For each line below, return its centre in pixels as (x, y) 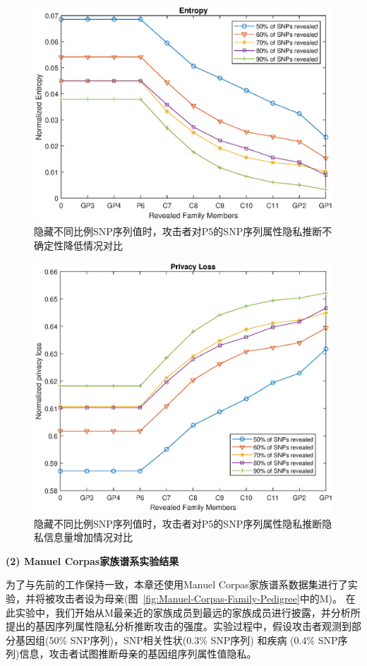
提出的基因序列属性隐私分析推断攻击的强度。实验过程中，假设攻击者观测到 (179, 626)
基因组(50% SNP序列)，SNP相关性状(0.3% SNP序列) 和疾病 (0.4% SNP (176, 640)
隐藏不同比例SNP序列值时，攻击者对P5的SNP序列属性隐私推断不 (183, 231)
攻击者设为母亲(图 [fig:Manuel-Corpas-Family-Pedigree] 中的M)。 (198, 598)
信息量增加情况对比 (88, 537)
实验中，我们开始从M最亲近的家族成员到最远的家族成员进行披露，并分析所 (188, 612)
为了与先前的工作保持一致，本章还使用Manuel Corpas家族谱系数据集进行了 (177, 584)
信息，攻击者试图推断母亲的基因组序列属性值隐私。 (138, 654)
